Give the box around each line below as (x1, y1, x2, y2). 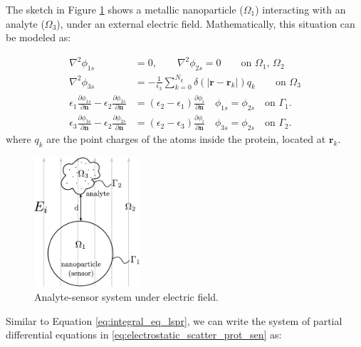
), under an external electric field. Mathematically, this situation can (56, 16, 355, 31)
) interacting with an (255, 2, 346, 16)
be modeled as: (6, 30, 71, 45)
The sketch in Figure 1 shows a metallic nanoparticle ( (6, 2, 244, 16)
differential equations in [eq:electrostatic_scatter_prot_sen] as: (6, 327, 282, 342)
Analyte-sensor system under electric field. (34, 289, 219, 304)
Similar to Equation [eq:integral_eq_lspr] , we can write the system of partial (6, 313, 342, 328)
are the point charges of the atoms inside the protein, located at (46, 132, 326, 146)
